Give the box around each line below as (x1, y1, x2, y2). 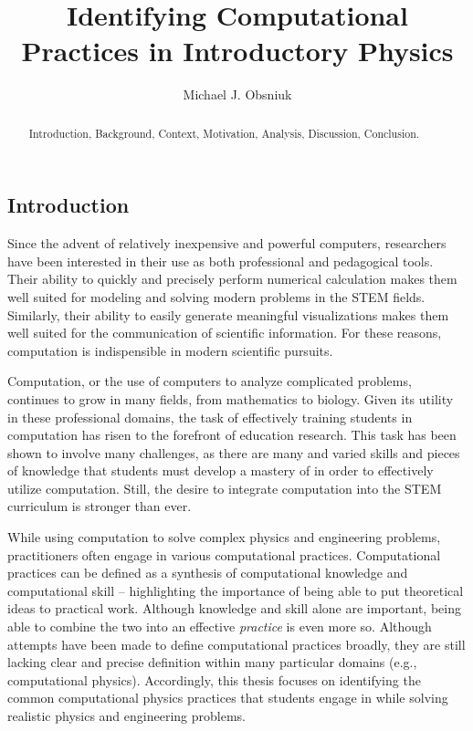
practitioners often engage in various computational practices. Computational (7, 545, 441, 564)
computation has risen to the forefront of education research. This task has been (7, 425, 457, 444)
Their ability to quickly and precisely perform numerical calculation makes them (7, 269, 457, 288)
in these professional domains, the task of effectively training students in (7, 407, 413, 426)
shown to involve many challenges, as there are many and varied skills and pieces (7, 443, 460, 462)
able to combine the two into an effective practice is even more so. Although (7, 617, 432, 636)
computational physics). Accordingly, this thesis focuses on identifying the (7, 670, 421, 689)
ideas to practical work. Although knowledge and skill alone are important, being (7, 599, 461, 618)
